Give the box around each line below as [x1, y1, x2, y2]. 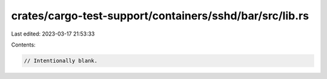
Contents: [11, 41, 36, 48]
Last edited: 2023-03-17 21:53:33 [11, 30, 95, 37]
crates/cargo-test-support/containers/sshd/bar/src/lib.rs [11, 9, 309, 22]
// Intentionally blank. [24, 57, 98, 64]
